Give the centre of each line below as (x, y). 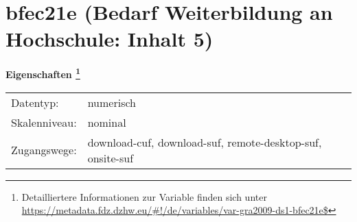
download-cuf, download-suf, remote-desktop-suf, (205, 142)
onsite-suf (111, 158)
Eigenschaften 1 (43, 73)
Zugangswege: (44, 150)
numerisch (112, 102)
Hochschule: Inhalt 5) (110, 39)
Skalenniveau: (44, 122)
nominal (107, 122)
